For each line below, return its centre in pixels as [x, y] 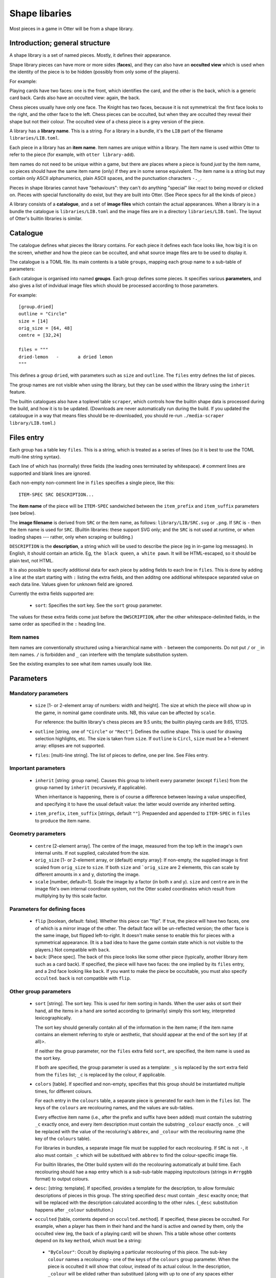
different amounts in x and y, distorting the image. [87, 875]
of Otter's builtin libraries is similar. [46, 219]
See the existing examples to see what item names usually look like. [81, 664]
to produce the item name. [63, 820]
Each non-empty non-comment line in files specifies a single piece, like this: [92, 483]
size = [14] [33, 321]
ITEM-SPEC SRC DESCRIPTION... [56, 494]
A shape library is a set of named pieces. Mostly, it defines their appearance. [90, 55]
